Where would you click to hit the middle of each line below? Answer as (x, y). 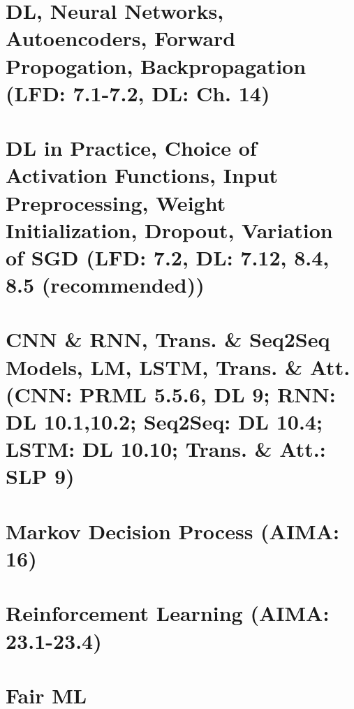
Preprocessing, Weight (116, 202)
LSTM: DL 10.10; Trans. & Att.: (166, 449)
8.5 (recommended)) (105, 285)
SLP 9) (40, 476)
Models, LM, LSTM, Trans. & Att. (178, 366)
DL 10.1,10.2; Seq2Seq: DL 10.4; (164, 421)
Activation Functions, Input (142, 175)
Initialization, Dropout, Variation (169, 229)
